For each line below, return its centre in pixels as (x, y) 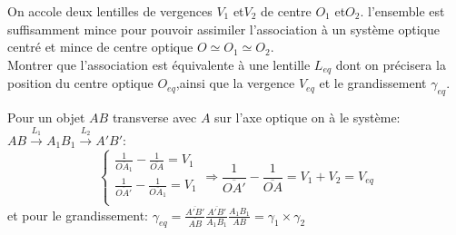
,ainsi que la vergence (235, 83)
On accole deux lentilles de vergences (110, 11)
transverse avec (154, 117)
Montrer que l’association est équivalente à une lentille (159, 64)
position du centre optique (80, 83)
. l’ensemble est (402, 11)
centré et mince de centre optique (100, 47)
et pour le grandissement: (78, 215)
